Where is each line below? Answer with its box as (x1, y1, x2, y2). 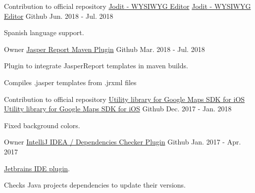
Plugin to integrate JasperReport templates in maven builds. (4, 60, 188, 71)
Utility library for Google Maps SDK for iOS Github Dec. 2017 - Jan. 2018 (4, 103, 232, 114)
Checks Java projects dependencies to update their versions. (4, 180, 186, 190)
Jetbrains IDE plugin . (4, 163, 70, 173)
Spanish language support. (4, 27, 84, 38)
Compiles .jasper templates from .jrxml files (4, 77, 137, 87)
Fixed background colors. (4, 120, 80, 130)
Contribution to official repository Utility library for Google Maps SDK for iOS (4, 94, 245, 104)
